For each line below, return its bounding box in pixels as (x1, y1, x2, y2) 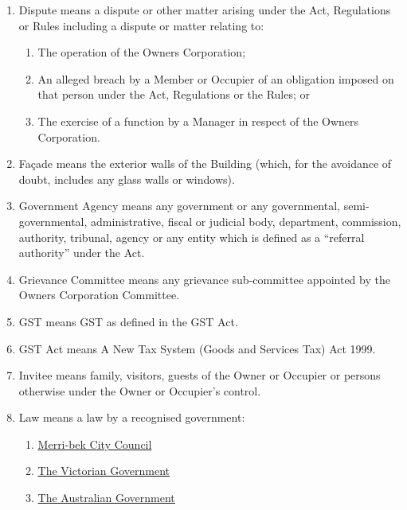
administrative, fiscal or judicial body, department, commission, (91, 212, 401, 229)
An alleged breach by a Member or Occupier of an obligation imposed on (37, 70, 394, 87)
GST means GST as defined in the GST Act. (18, 313, 238, 329)
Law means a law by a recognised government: (18, 409, 245, 426)
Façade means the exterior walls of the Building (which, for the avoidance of (18, 155, 392, 172)
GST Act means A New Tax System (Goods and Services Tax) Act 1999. (18, 340, 376, 356)
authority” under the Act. (18, 244, 145, 261)
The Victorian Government (37, 462, 170, 479)
